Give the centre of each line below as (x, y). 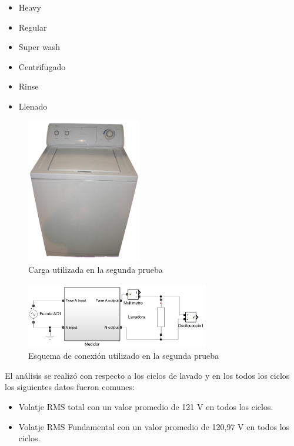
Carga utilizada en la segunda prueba (96, 270)
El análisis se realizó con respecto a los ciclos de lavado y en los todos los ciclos (147, 375)
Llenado (33, 106)
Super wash (39, 47)
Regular (33, 27)
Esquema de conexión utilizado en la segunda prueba (123, 356)
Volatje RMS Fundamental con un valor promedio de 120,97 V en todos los (154, 426)
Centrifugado (42, 66)
